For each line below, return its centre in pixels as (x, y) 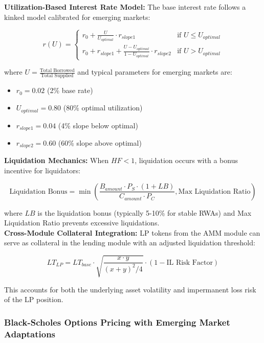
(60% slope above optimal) (100, 142)
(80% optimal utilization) (103, 108)
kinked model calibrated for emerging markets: (77, 17)
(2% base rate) (70, 90)
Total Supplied (57, 76)
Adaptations (30, 334)
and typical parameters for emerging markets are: (155, 72)
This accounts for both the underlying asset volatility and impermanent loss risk (130, 289)
